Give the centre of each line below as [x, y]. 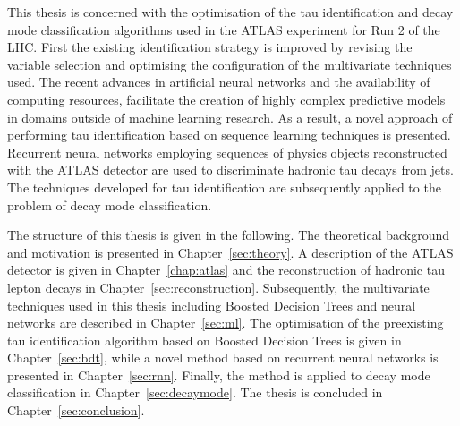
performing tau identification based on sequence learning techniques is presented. [229, 135]
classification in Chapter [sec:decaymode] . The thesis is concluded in [195, 392]
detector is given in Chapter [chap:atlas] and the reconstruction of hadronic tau [226, 270]
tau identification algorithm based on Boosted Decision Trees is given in [204, 340]
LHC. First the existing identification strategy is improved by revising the [210, 47]
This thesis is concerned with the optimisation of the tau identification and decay [230, 12]
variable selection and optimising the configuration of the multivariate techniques [230, 64]
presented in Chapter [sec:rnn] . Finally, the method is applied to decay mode [219, 375]
